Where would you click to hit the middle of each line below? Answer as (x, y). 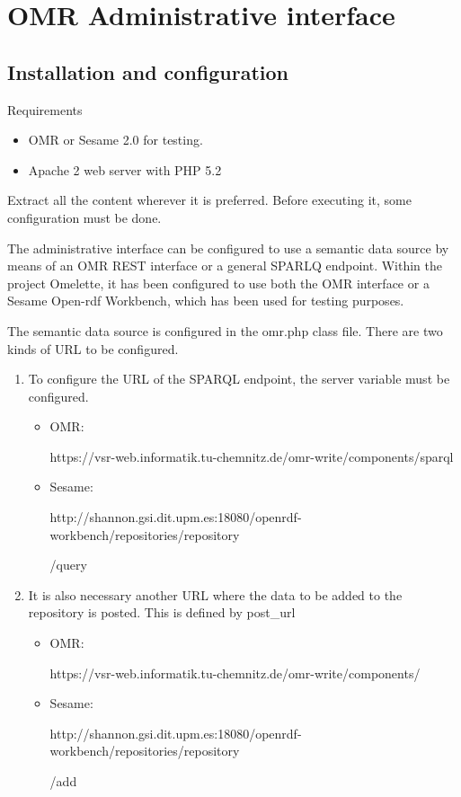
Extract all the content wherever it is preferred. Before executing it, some (209, 200)
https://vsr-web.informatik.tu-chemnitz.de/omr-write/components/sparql (252, 456)
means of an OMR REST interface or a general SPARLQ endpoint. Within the (225, 266)
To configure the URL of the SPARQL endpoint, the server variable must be (239, 379)
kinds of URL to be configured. (93, 348)
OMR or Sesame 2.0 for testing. (115, 140)
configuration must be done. (84, 217)
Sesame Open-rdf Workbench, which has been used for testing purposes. (206, 301)
